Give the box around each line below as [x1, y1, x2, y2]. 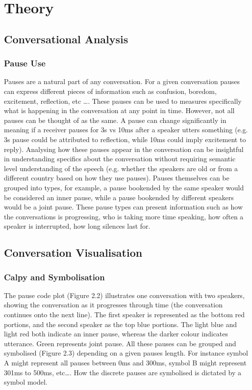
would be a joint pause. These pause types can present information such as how [4, 202, 243, 212]
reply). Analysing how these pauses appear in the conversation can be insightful [4, 144, 244, 154]
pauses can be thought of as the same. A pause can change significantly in [4, 115, 227, 125]
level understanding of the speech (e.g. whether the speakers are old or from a [4, 163, 238, 173]
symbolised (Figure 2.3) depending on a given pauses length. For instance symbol [4, 348, 248, 358]
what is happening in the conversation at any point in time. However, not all [4, 105, 235, 116]
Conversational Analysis [4, 31, 128, 46]
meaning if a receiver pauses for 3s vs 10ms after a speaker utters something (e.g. [4, 124, 248, 135]
